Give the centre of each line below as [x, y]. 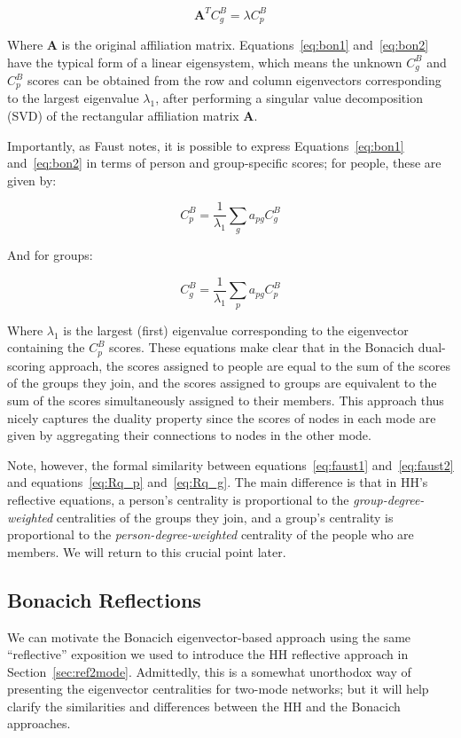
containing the [46, 347]
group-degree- [389, 499]
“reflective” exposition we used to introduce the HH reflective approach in [208, 654]
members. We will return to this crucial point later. [147, 551]
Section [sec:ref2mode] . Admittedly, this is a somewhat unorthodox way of [209, 671]
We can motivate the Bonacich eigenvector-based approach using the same [209, 636]
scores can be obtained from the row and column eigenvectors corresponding [234, 80]
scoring [26, 365]
